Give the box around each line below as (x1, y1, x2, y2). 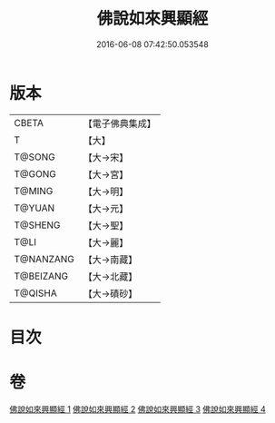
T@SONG (14, 151, 56, 163)
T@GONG (14, 167, 56, 180)
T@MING (14, 184, 54, 197)
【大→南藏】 (83, 253, 138, 266)
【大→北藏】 (83, 270, 138, 282)
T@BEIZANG (14, 270, 69, 282)
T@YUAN (14, 202, 55, 214)
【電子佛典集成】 (83, 117, 157, 130)
